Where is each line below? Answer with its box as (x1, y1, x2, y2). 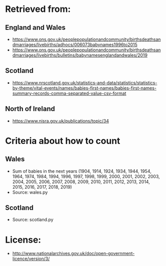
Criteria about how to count (5, 135, 120, 146)
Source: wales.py (12, 189, 48, 195)
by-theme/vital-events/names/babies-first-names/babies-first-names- (12, 85, 157, 91)
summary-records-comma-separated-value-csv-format (12, 90, 126, 96)
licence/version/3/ (12, 256, 50, 262)
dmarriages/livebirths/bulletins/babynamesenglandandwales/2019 (12, 52, 148, 58)
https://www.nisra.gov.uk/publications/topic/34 (12, 118, 109, 124)
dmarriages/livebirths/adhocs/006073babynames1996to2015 (12, 42, 138, 48)
